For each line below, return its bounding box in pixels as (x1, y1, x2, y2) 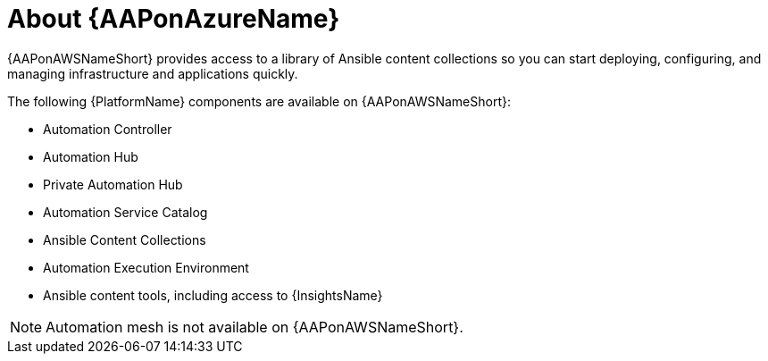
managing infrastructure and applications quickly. (7, 65, 298, 81)
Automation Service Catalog (43, 204, 208, 220)
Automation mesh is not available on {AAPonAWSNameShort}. (46, 317, 463, 336)
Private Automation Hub (43, 176, 183, 192)
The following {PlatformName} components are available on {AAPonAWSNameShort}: (7, 93, 511, 109)
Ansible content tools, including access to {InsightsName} (43, 287, 383, 303)
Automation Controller (43, 121, 172, 137)
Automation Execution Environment (43, 259, 249, 275)
